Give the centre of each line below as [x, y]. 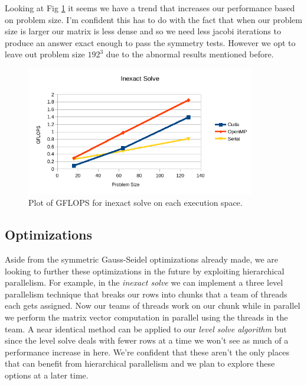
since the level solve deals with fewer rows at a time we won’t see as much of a [147, 340]
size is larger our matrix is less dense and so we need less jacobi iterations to [143, 31]
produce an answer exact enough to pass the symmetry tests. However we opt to [150, 42]
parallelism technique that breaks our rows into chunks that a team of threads [146, 294]
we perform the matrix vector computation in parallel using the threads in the [146, 317]
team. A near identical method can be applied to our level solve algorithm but [146, 329]
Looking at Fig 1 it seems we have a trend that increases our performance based [150, 8]
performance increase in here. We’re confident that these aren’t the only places [147, 352]
